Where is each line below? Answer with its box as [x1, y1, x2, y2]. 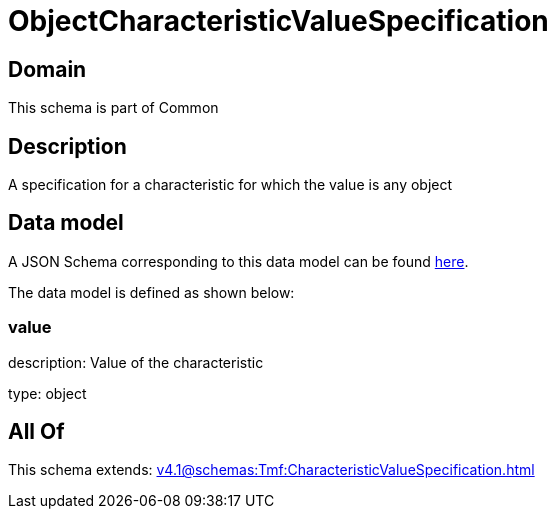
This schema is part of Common [8, 99, 219, 117]
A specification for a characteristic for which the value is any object [8, 176, 453, 194]
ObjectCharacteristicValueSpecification [8, 4, 549, 38]
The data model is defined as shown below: [8, 283, 295, 301]
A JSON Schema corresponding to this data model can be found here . [8, 252, 469, 270]
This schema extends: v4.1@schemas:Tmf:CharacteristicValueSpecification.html [8, 461, 535, 479]
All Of [8, 419, 65, 445]
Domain [8, 56, 87, 82]
